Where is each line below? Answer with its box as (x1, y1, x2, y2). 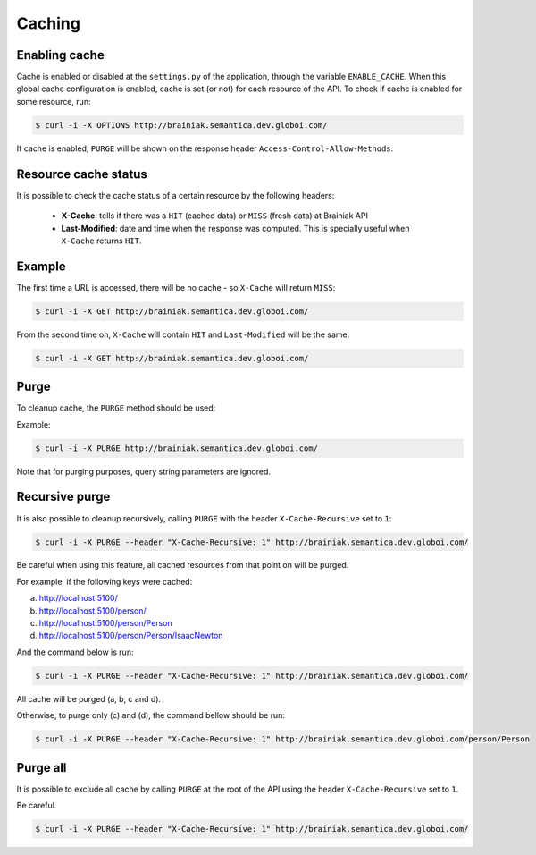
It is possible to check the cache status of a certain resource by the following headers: (16, 190, 335, 200)
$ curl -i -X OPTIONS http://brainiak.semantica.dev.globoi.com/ (35, 120, 328, 130)
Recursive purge (16, 489, 111, 504)
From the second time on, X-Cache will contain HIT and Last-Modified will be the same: (16, 329, 350, 340)
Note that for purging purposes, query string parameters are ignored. (16, 466, 272, 477)
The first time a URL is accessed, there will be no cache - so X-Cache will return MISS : (16, 282, 336, 292)
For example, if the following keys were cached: (16, 576, 193, 587)
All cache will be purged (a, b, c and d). (16, 693, 161, 704)
